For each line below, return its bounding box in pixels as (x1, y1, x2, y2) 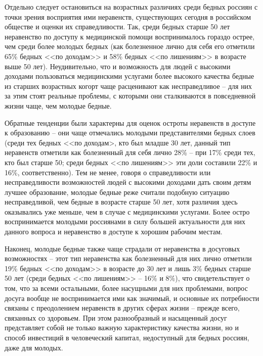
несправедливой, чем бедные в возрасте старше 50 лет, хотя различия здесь (5, 196, 238, 207)
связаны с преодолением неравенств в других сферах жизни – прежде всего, (5, 302, 240, 313)
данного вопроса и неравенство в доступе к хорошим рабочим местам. (5, 226, 223, 237)
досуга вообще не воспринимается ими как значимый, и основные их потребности (5, 292, 259, 303)
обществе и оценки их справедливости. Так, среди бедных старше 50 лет (5, 21, 230, 32)
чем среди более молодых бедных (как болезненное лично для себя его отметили (5, 41, 255, 52)
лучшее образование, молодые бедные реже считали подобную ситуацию (5, 186, 230, 197)
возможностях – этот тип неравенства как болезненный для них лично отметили (5, 253, 252, 264)
